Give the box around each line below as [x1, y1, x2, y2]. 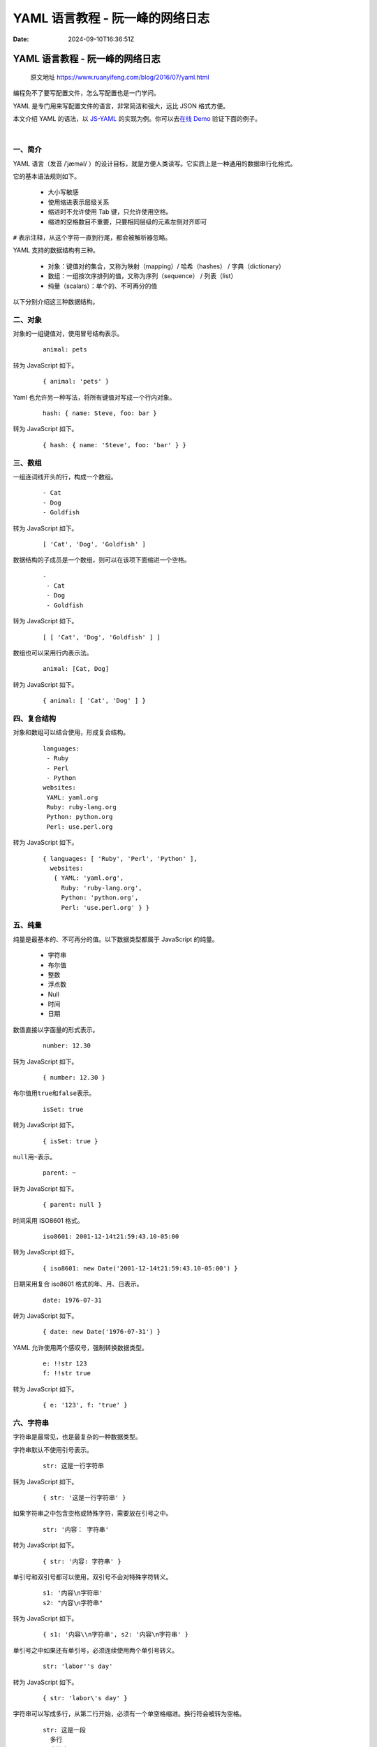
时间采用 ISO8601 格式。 [13, 1216, 84, 1224]
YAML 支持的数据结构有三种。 [13, 246, 99, 254]
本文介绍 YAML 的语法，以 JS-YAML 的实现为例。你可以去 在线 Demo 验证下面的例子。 [13, 115, 262, 123]
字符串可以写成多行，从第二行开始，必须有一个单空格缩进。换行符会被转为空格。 [13, 1709, 246, 1718]
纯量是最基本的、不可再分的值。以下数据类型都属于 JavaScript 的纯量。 [13, 935, 219, 943]
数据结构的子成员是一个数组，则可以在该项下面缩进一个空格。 [13, 556, 191, 564]
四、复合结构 [13, 713, 57, 723]
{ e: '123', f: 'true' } [43, 1401, 128, 1409]
